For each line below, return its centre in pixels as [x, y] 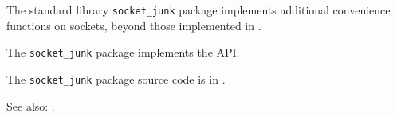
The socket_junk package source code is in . [116, 78]
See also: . [31, 105]
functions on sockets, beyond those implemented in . [134, 25]
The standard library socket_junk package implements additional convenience [198, 10]
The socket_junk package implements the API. [123, 52]
